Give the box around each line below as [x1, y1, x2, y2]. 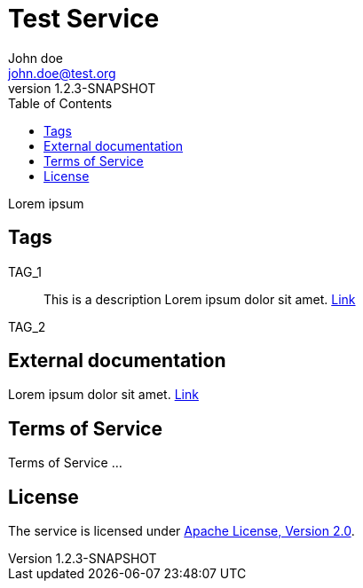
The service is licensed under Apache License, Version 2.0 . [8, 523, 355, 539]
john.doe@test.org [8, 65, 116, 81]
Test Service [8, 4, 160, 34]
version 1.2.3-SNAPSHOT [8, 80, 156, 96]
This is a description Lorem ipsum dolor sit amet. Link [43, 291, 356, 307]
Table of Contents [8, 95, 113, 111]
